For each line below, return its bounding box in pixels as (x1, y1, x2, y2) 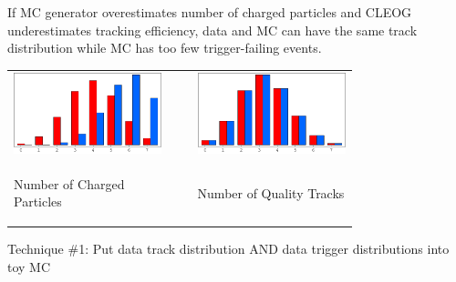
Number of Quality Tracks (197, 183, 345, 202)
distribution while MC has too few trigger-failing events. (7, 38, 322, 57)
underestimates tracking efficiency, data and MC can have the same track (7, 20, 418, 39)
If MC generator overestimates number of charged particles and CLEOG (7, 3, 412, 21)
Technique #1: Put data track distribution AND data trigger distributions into (7, 239, 450, 258)
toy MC (7, 257, 51, 276)
